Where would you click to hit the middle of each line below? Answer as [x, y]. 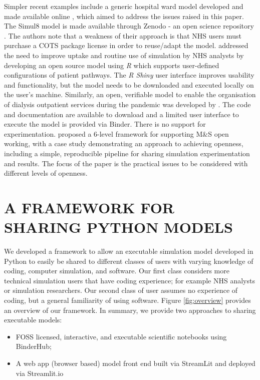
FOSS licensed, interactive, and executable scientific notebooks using [121, 336]
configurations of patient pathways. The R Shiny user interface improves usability [129, 75]
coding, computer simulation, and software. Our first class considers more [117, 271]
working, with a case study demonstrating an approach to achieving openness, [124, 143]
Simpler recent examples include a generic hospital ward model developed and [124, 6]
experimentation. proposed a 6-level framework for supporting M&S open [116, 133]
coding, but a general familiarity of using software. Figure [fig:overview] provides [127, 300]
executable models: [33, 320]
